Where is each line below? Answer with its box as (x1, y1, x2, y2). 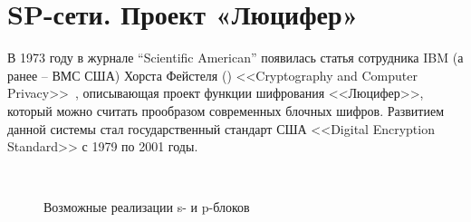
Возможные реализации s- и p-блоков (43, 198, 250, 217)
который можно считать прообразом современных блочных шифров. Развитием (7, 101, 445, 120)
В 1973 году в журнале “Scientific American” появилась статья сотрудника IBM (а (7, 48, 464, 67)
